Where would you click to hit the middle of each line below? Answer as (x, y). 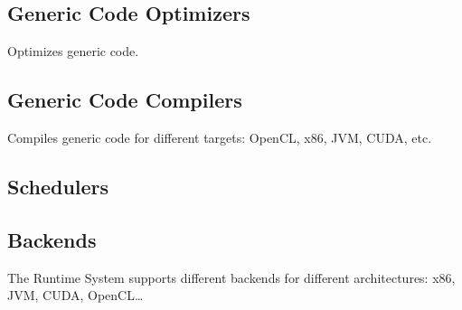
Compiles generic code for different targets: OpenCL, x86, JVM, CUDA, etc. (220, 137)
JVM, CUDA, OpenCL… (75, 295)
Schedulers (58, 186)
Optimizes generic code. (73, 51)
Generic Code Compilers (125, 100)
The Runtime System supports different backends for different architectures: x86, (231, 277)
